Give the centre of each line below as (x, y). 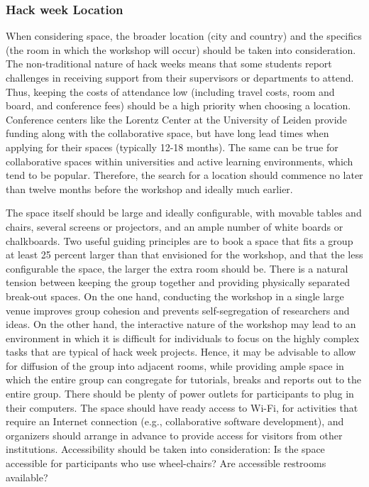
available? (27, 477)
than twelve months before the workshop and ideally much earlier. (149, 188)
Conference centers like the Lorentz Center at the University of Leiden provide (176, 119)
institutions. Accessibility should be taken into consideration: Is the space (165, 449)
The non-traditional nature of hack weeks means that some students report (169, 64)
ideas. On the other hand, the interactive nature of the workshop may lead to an (181, 324)
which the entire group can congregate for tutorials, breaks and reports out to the (184, 379)
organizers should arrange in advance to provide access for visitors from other (174, 435)
